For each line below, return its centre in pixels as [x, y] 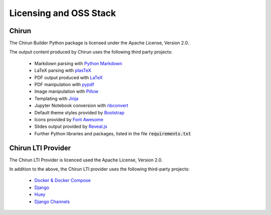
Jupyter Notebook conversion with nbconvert [81, 106]
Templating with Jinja [56, 98]
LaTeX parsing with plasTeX [63, 71]
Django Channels [52, 201]
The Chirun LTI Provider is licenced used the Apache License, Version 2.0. [86, 160]
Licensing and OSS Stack [63, 13]
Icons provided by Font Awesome [69, 119]
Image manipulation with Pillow [66, 91]
